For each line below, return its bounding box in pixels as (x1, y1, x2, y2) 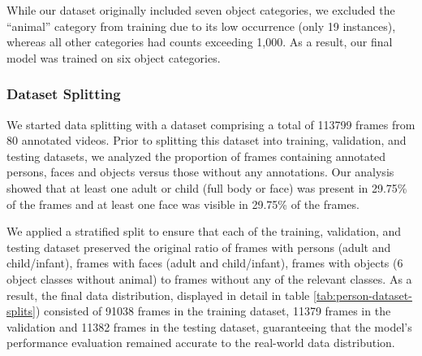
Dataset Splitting (6, 84, 121, 104)
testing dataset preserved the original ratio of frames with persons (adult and (6, 238, 391, 255)
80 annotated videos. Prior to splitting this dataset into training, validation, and (6, 132, 407, 149)
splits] (6, 302, 36, 319)
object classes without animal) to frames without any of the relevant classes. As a (6, 270, 412, 287)
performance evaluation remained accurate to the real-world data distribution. (6, 334, 395, 351)
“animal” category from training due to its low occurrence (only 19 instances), (6, 17, 396, 34)
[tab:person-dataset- (313, 286, 412, 303)
